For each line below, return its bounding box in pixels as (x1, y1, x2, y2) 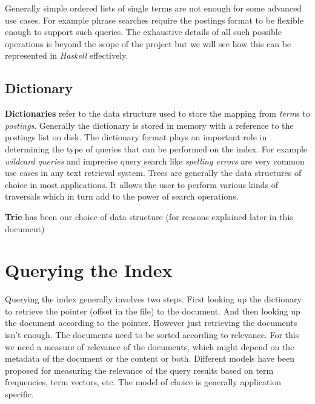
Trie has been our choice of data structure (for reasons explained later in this (5, 210, 293, 223)
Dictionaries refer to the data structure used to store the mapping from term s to (5, 107, 310, 120)
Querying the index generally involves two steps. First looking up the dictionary (5, 293, 302, 305)
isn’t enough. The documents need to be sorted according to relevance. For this (5, 328, 299, 341)
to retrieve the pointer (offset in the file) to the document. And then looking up (5, 304, 300, 317)
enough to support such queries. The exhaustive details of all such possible (5, 25, 282, 38)
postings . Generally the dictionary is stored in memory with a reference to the (5, 119, 294, 131)
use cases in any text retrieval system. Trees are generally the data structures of (5, 166, 302, 179)
